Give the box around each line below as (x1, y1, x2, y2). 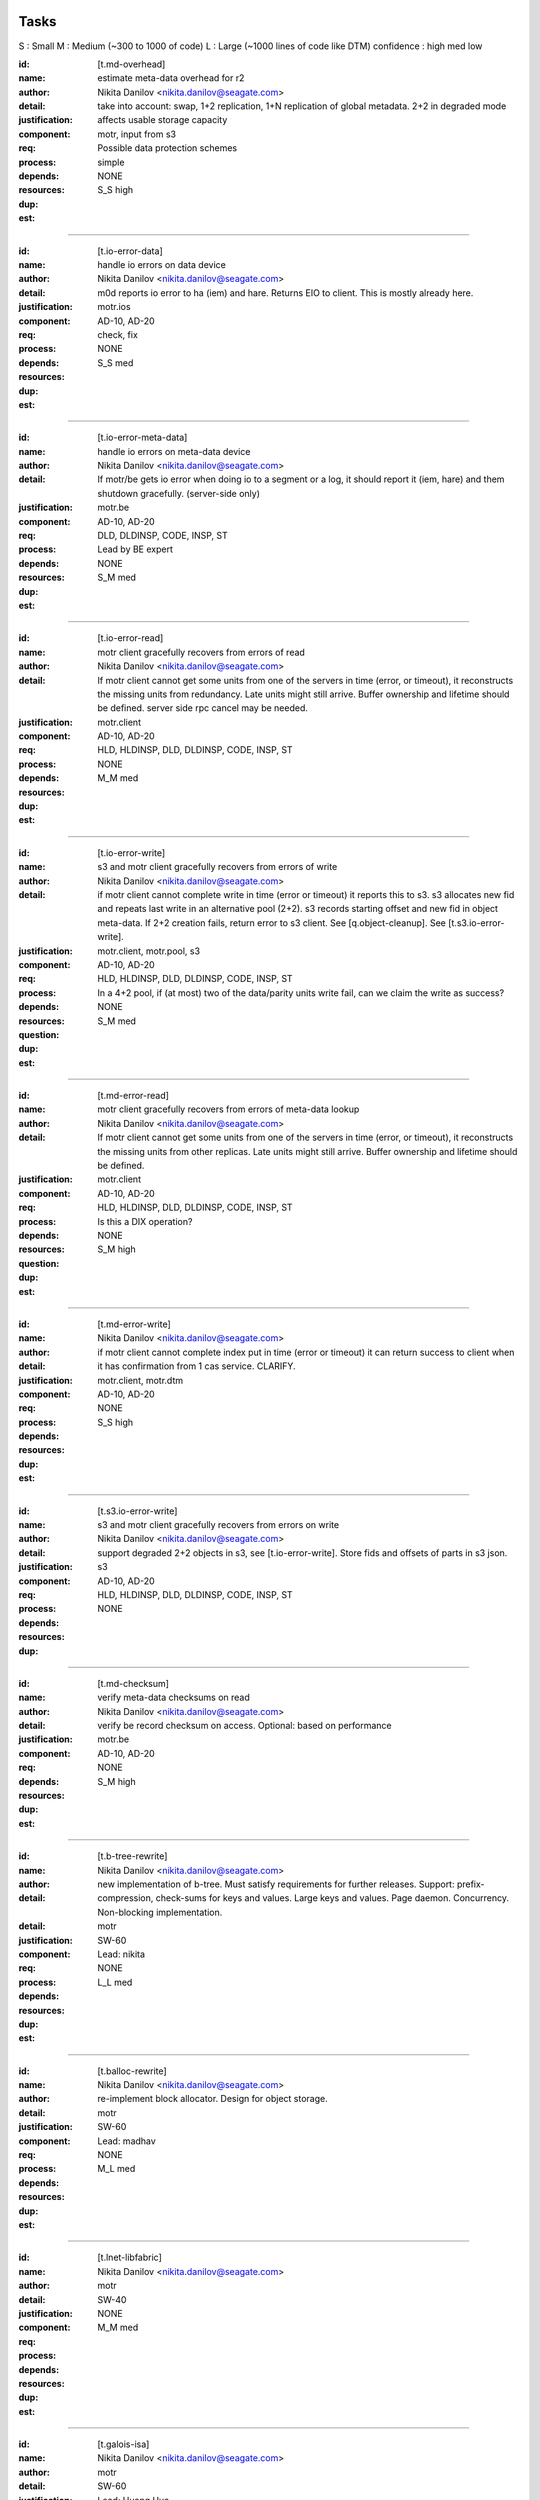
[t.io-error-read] (97, 632, 164, 644)
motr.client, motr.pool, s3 (97, 945, 200, 957)
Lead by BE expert (97, 543, 174, 555)
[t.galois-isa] (97, 2438, 150, 2450)
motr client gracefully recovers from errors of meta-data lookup (97, 1103, 360, 1115)
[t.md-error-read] (97, 1090, 170, 1102)
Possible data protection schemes (97, 142, 238, 154)
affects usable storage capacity (97, 114, 228, 126)
